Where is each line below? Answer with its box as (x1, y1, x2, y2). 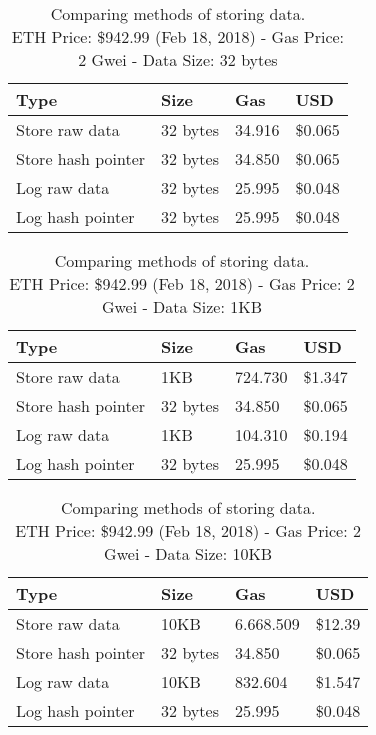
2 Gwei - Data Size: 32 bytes (78, 48, 278, 71)
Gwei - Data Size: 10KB (104, 542, 273, 565)
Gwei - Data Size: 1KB (101, 295, 262, 318)
